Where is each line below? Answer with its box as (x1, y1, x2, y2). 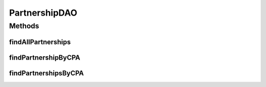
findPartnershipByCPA (9, 53, 81, 62)
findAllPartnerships (9, 38, 71, 46)
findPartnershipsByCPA (9, 69, 84, 77)
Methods (9, 22, 39, 30)
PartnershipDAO (9, 7, 77, 18)
